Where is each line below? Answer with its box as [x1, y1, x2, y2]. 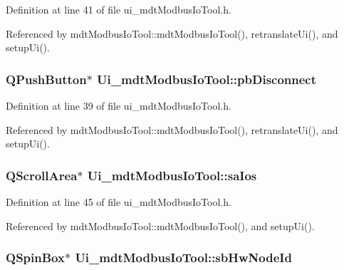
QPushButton [6, 70, 87, 88]
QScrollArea [6, 166, 78, 184]
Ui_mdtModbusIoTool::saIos [87, 166, 257, 184]
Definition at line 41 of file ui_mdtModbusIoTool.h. [6, 2, 231, 16]
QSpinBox [6, 249, 65, 266]
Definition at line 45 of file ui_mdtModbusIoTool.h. [6, 194, 231, 209]
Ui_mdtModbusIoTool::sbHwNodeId [75, 249, 292, 266]
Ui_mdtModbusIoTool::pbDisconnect [97, 70, 317, 88]
